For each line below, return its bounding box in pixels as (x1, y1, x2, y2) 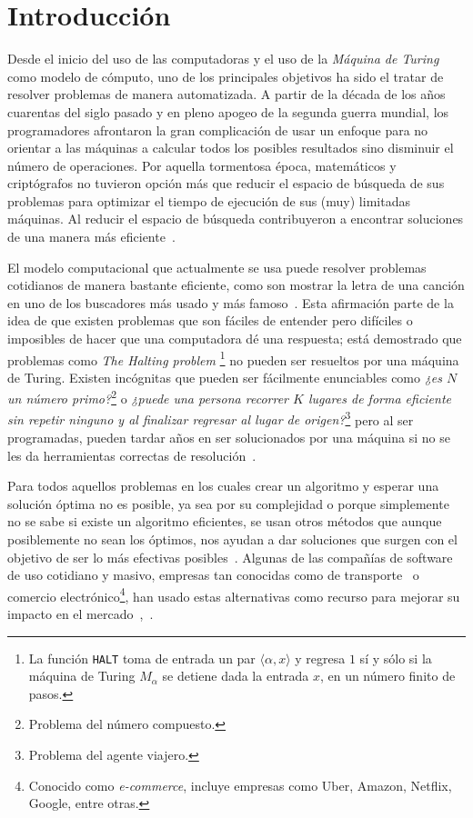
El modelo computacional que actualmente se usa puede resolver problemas (7, 257, 427, 276)
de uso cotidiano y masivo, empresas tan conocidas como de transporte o (7, 565, 419, 584)
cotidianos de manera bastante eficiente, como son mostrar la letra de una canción (7, 275, 465, 294)
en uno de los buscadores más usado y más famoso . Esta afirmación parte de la (7, 293, 454, 312)
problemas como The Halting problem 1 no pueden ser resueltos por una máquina (7, 347, 459, 369)
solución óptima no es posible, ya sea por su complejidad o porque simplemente (7, 494, 449, 513)
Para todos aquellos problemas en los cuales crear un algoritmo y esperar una (7, 476, 439, 495)
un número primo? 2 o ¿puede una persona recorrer (7, 386, 288, 408)
